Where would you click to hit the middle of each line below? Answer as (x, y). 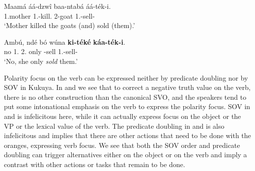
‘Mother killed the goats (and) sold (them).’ (70, 25)
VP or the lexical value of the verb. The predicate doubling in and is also (114, 126)
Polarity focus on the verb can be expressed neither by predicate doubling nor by (126, 77)
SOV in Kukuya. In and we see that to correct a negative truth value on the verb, (127, 87)
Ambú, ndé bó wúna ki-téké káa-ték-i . (65, 42)
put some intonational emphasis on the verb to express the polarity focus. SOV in (127, 106)
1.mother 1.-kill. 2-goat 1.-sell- (49, 15)
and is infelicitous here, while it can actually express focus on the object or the (123, 116)
